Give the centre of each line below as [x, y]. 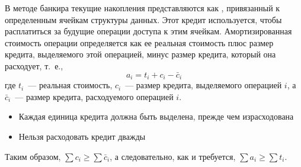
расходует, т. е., [34, 65]
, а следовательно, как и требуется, [173, 156]
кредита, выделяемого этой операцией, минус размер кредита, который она [140, 54]
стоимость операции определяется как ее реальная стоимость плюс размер [139, 42]
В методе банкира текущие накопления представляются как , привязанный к [143, 8]
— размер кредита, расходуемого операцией [94, 96]
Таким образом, [33, 156]
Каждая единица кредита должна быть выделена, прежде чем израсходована [156, 116]
